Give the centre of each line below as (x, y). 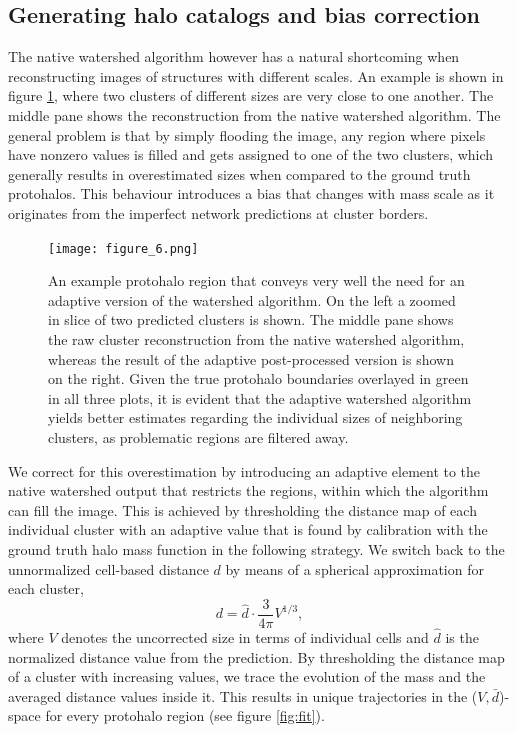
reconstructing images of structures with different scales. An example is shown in (256, 75)
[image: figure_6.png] (123, 248)
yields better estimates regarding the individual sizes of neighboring (255, 417)
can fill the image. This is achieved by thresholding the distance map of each (242, 509)
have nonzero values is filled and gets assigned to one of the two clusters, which (251, 154)
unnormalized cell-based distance (108, 568)
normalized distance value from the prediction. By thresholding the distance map (256, 656)
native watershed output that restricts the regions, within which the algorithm (248, 490)
